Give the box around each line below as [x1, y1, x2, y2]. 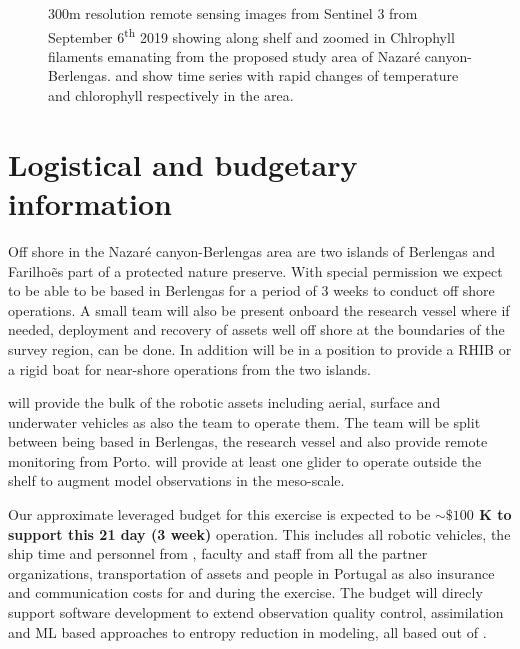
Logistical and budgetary [8, 143, 358, 184]
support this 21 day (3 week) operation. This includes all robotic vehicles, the [8, 523, 511, 544]
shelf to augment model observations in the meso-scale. [8, 470, 345, 491]
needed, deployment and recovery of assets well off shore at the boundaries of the [8, 319, 505, 340]
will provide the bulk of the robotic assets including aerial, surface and [8, 392, 441, 413]
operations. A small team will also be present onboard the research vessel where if [8, 299, 510, 320]
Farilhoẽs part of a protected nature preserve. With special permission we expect [8, 260, 503, 281]
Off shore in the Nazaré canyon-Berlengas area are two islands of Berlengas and [8, 240, 496, 261]
